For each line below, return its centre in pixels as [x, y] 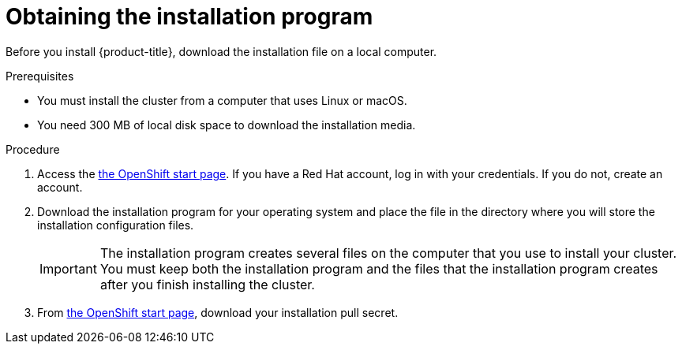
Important [68, 268]
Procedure [33, 149]
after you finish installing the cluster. [207, 284]
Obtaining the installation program [189, 17]
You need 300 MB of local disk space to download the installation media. [227, 125]
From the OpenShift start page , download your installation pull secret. [218, 312]
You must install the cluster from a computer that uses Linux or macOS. [222, 100]
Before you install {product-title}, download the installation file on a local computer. [221, 51]
